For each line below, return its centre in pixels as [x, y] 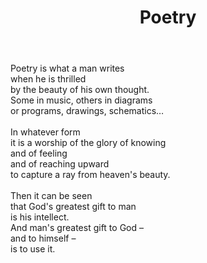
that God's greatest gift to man [73, 207]
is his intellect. [40, 217]
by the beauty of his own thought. [80, 90]
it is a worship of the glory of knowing [88, 143]
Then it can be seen [51, 196]
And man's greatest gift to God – [77, 228]
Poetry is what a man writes [67, 68]
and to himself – [43, 238]
